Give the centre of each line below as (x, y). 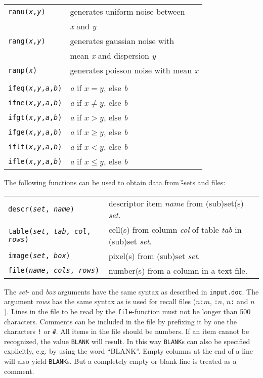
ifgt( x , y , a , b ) (35, 117)
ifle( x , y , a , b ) (35, 161)
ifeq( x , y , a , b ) (35, 88)
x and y (83, 26)
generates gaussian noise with (122, 41)
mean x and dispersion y (113, 55)
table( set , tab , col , (50, 231)
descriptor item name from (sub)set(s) (176, 203)
